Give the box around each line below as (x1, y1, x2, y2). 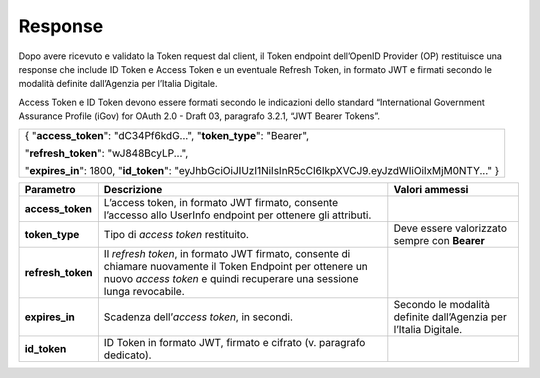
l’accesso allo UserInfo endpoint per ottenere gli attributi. (103, 208, 372, 222)
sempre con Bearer (393, 233, 485, 247)
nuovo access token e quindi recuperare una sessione (103, 271, 359, 285)
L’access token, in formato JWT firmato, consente (103, 195, 339, 209)
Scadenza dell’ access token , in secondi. (103, 310, 294, 324)
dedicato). (103, 348, 152, 362)
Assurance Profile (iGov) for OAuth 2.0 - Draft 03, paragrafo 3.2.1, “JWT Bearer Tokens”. (18, 110, 380, 122)
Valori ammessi (393, 182, 469, 196)
